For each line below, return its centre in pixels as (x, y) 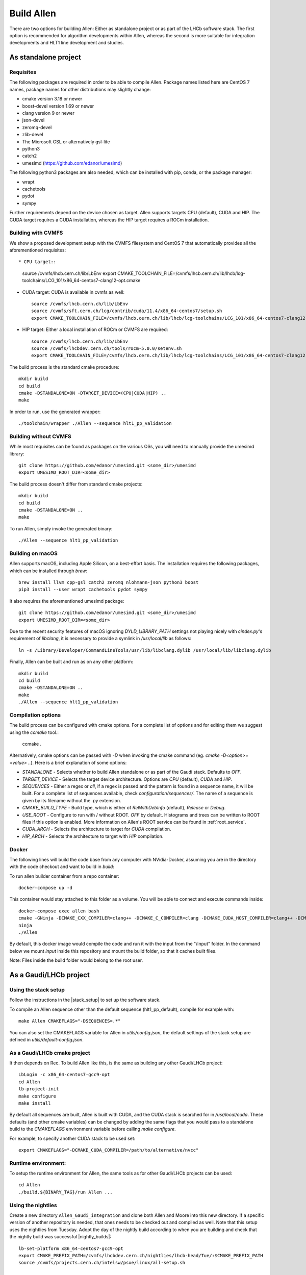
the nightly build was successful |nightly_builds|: (60, 1237)
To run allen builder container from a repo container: (64, 876)
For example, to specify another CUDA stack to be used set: (72, 1138)
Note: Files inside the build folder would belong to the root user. (76, 960)
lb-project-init (39, 1089)
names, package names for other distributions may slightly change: (80, 89)
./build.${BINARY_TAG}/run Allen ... (66, 1192)
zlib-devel (33, 135)
